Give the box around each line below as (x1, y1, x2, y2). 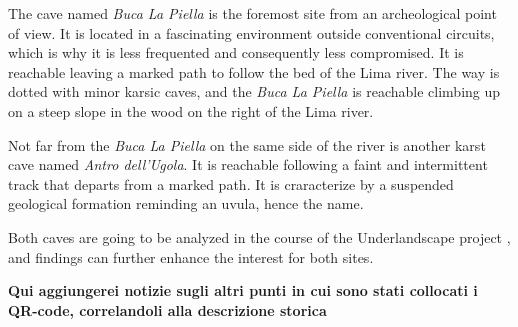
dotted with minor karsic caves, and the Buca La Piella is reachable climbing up (8, 81, 501, 102)
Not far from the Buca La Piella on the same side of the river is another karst (8, 134, 486, 155)
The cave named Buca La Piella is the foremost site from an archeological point (8, 3, 497, 23)
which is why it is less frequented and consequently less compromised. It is (8, 42, 464, 63)
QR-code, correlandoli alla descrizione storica (8, 299, 327, 320)
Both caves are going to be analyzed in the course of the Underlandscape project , (8, 226, 511, 247)
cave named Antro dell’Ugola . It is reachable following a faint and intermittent (8, 154, 488, 175)
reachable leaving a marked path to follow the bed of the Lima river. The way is (8, 61, 500, 82)
